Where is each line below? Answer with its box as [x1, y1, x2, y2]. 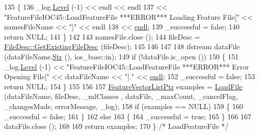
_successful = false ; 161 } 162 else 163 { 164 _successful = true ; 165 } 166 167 [4, 111, 251, 121]
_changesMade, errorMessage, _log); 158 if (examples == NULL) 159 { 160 [4, 100, 243, 111]
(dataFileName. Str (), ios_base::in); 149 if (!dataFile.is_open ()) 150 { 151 [4, 51, 239, 61]
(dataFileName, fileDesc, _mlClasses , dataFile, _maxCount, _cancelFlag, [4, 91, 238, 102]
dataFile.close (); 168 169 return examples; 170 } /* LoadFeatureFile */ [4, 121, 229, 131]
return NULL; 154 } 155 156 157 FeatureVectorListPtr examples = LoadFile [4, 81, 243, 91]
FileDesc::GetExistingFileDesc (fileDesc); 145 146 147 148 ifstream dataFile [4, 41, 240, 52]
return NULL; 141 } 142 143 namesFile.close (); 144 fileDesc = [4, 31, 200, 42]
